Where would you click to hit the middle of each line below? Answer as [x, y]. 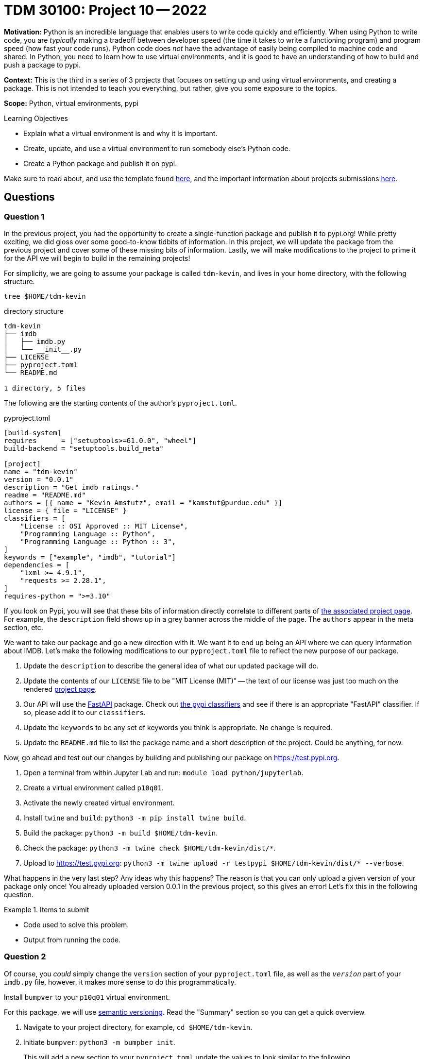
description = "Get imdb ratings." [72, 487]
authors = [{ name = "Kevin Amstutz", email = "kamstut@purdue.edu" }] [143, 503]
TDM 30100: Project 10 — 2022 [105, 10]
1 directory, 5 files [45, 388]
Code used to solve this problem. [76, 924]
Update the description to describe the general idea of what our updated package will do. [171, 666]
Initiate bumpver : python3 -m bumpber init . [99, 1042]
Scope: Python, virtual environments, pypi [71, 103]
